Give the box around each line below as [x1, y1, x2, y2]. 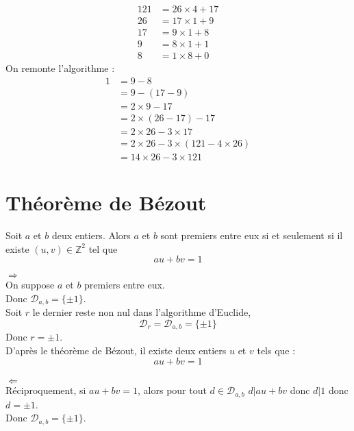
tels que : [257, 343, 296, 357]
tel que [88, 241, 118, 256]
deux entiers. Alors [51, 228, 131, 243]
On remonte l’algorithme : [5, 61, 115, 75]
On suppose [5, 278, 55, 292]
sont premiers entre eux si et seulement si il [160, 228, 343, 243]
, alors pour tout [138, 383, 207, 397]
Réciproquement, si [5, 383, 86, 397]
